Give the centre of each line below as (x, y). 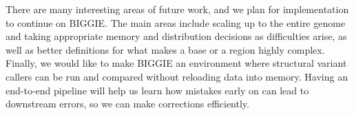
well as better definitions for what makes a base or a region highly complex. (165, 49)
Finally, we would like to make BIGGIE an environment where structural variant (176, 63)
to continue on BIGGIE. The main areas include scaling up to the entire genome (176, 22)
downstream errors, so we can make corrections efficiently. (127, 104)
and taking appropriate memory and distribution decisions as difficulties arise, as (176, 36)
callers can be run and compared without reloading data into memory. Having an (177, 76)
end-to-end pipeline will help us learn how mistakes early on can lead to (157, 90)
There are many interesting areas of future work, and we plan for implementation (177, 9)
